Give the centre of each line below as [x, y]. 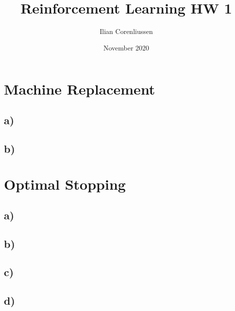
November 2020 [126, 47]
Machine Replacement [80, 89]
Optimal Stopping [65, 184]
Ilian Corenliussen [126, 31]
